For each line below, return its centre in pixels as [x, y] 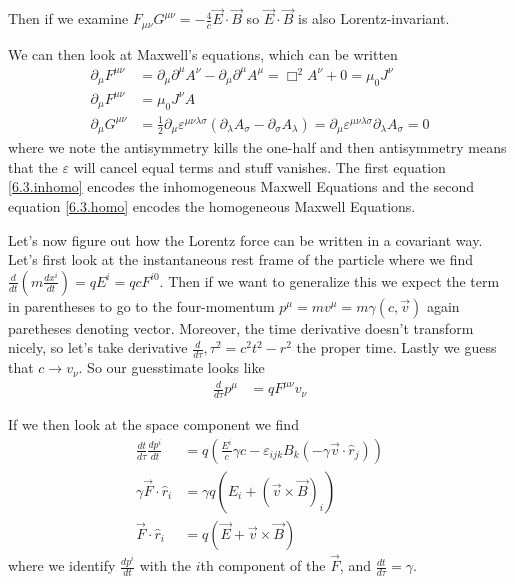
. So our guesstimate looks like [171, 367]
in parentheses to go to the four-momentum [141, 305]
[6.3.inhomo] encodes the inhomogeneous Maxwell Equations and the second [241, 186]
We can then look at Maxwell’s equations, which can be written [203, 53]
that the [33, 166]
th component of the [263, 565]
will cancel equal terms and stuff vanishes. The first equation [259, 166]
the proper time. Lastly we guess [396, 347]
